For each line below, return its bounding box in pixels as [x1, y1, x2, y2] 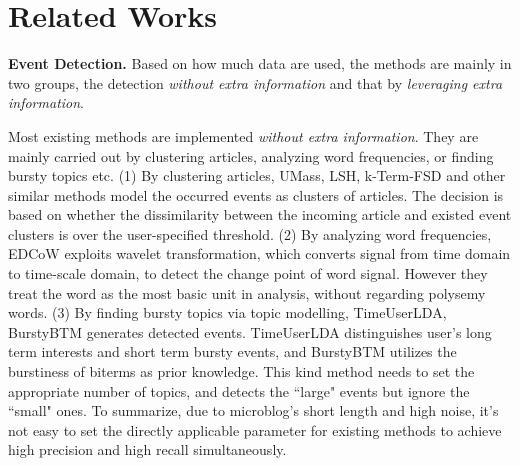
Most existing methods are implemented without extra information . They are [8, 125, 479, 146]
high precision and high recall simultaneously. [8, 439, 287, 460]
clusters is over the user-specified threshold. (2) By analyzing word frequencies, [8, 223, 492, 244]
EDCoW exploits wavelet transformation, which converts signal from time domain [8, 243, 511, 264]
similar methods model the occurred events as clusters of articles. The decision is [8, 184, 504, 205]
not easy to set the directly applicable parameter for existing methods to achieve [8, 419, 502, 440]
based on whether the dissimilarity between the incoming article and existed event [8, 204, 512, 225]
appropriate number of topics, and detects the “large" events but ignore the [8, 380, 470, 401]
